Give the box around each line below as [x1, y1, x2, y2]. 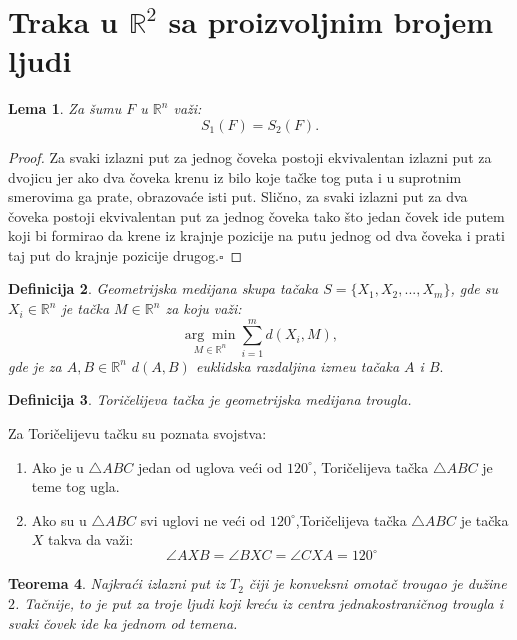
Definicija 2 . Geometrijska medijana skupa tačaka [8, 278, 319, 299]
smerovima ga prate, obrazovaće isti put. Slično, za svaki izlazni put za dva [8, 186, 468, 207]
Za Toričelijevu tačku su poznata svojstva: [8, 422, 267, 443]
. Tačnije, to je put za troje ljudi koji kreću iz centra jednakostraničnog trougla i [15, 593, 503, 614]
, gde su [450, 278, 499, 299]
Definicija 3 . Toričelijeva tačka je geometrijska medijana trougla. [8, 389, 412, 410]
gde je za [8, 355, 62, 376]
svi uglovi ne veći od [140, 509, 266, 530]
